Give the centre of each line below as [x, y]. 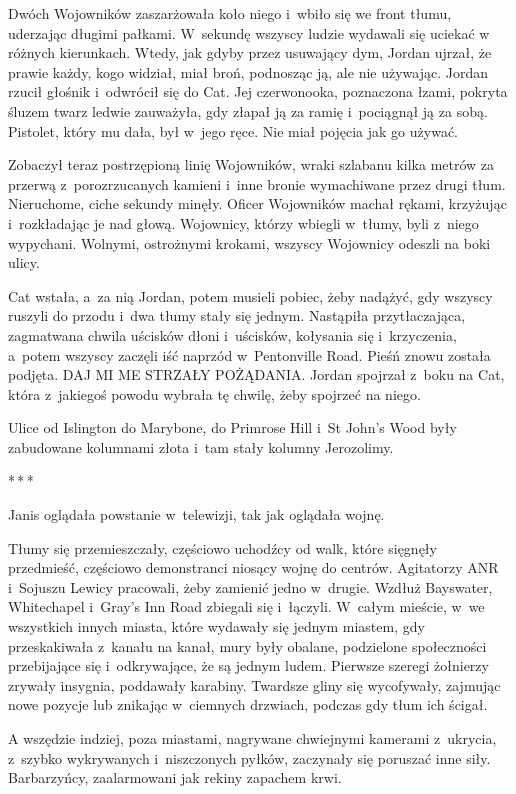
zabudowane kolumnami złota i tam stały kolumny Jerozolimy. [201, 446]
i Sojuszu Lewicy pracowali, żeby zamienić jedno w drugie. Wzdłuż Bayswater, [250, 586]
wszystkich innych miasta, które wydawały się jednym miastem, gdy [216, 626]
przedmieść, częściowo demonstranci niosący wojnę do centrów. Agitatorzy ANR [253, 567]
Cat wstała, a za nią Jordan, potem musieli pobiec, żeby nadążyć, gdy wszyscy [250, 295]
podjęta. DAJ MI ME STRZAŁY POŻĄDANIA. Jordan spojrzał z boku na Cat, [256, 374]
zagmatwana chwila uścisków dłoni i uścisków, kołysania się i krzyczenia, [232, 334]
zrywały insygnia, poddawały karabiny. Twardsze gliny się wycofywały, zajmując [254, 684]
